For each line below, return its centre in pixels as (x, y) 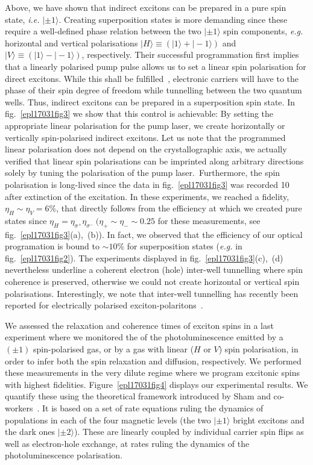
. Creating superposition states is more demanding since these (173, 19)
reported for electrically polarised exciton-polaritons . (104, 305)
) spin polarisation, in (258, 349)
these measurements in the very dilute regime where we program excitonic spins (152, 373)
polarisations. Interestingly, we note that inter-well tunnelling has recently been (152, 293)
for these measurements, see (209, 220)
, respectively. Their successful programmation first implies (190, 55)
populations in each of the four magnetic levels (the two (108, 420)
